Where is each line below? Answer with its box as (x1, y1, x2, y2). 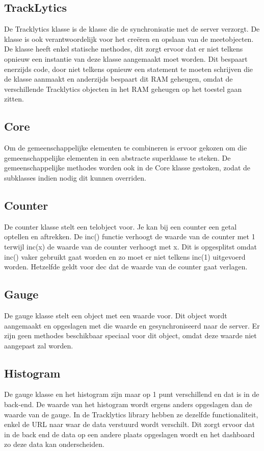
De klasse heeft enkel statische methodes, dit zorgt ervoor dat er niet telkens (4, 43, 243, 54)
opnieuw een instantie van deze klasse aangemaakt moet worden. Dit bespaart (4, 53, 248, 64)
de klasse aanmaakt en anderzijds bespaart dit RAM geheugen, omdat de (4, 73, 233, 84)
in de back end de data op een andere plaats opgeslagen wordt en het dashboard (4, 429, 255, 439)
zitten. (4, 93, 24, 104)
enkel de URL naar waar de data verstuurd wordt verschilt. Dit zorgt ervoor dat (4, 419, 255, 430)
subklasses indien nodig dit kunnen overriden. (4, 172, 146, 183)
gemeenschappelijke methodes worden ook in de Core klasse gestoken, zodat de (4, 162, 251, 173)
